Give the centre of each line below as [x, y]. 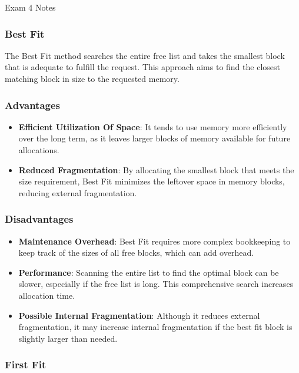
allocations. [39, 150]
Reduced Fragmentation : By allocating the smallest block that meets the [156, 169]
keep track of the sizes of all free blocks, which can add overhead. [136, 252]
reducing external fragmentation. [78, 192]
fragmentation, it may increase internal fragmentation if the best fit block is [155, 327]
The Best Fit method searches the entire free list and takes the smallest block [145, 55]
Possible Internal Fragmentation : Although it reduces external [139, 315]
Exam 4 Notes [30, 7]
